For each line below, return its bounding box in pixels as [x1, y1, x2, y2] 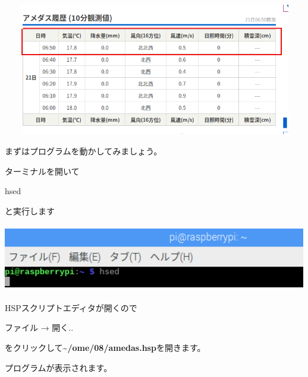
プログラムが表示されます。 [5, 361, 112, 373]
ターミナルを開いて [5, 164, 80, 177]
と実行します [5, 204, 55, 217]
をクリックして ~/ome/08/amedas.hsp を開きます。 [5, 341, 206, 353]
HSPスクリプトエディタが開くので [5, 301, 137, 313]
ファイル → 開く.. [5, 321, 74, 334]
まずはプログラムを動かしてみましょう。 [5, 144, 162, 157]
